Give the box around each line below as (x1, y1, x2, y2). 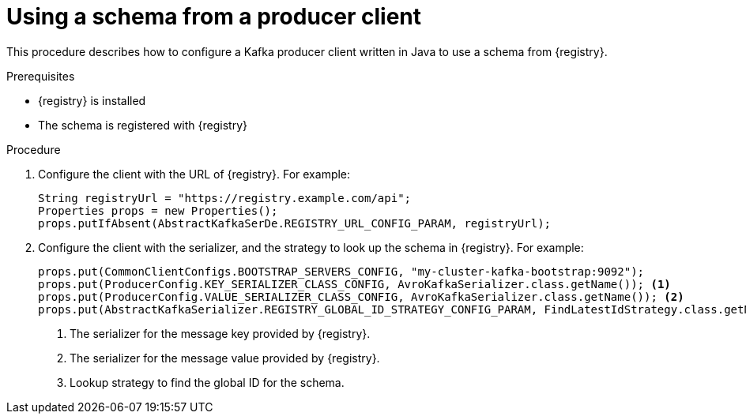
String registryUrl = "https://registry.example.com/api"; (38, 191, 412, 204)
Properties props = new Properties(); (38, 204, 278, 217)
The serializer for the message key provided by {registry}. (70, 326, 371, 340)
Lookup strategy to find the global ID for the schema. (70, 375, 345, 389)
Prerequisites (6, 69, 75, 83)
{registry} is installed (38, 93, 146, 107)
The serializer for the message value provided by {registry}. (70, 351, 380, 365)
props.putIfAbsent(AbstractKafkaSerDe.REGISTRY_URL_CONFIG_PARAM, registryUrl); (38, 216, 552, 230)
